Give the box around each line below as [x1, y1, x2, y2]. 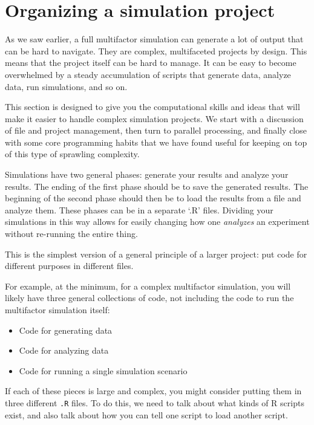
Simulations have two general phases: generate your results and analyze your [5, 168, 289, 181]
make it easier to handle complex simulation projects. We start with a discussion [5, 112, 304, 125]
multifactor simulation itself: [5, 303, 110, 316]
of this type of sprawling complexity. [5, 148, 140, 160]
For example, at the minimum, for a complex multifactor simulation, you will [5, 279, 291, 292]
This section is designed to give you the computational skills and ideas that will [5, 100, 300, 113]
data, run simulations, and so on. [5, 80, 128, 92]
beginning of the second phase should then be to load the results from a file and [5, 192, 301, 204]
